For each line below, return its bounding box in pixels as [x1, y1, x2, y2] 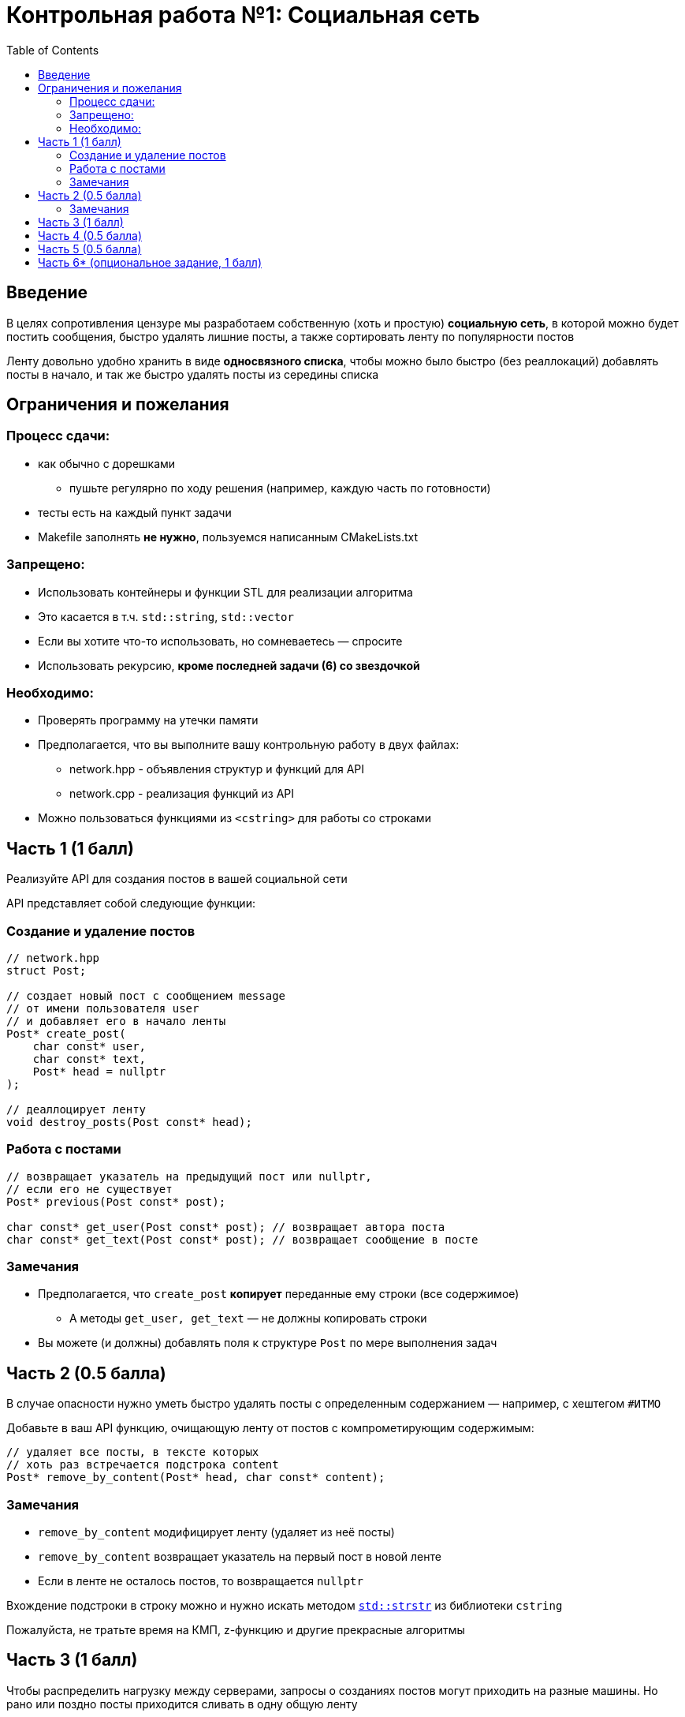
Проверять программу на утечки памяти [38, 713, 259, 728]
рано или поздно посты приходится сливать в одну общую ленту [6, 1696, 358, 1711]
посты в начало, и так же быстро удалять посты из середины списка [6, 367, 379, 381]
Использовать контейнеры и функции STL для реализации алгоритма [38, 585, 413, 599]
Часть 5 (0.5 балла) [38, 241, 142, 256]
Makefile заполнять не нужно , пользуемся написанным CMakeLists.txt [38, 529, 419, 544]
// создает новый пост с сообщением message [6, 989, 286, 1002]
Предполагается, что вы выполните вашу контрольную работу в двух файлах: [38, 738, 460, 752]
